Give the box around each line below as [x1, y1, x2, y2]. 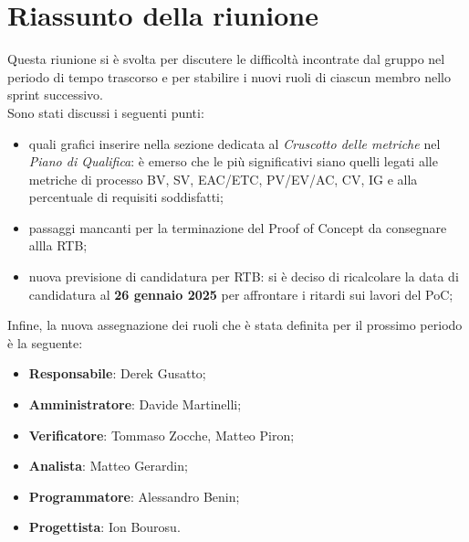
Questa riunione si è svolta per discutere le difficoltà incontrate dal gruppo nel [7, 49, 445, 69]
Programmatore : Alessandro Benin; [28, 486, 240, 505]
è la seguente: [7, 333, 83, 352]
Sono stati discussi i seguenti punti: [7, 102, 204, 122]
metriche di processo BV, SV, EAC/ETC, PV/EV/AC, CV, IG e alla [28, 169, 418, 188]
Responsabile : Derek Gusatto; [28, 364, 206, 383]
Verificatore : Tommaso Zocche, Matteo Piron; [28, 425, 295, 444]
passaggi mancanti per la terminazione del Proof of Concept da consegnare [28, 218, 447, 237]
